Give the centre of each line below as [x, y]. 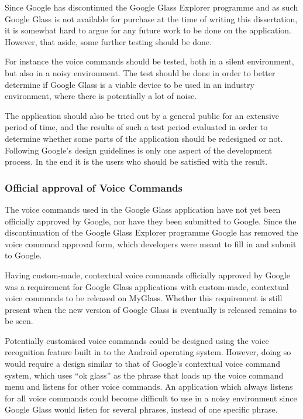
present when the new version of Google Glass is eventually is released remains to [151, 309]
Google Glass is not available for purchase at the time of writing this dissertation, [151, 18]
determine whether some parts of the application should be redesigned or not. [144, 138]
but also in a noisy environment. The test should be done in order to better [140, 72]
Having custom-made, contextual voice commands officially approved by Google [147, 275]
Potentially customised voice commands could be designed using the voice [137, 340]
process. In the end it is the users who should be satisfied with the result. [136, 161]
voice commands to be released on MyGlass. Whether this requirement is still [144, 298]
